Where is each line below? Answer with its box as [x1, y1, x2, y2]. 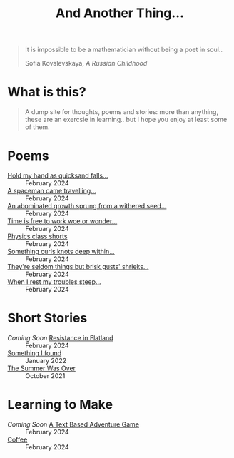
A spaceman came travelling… [7, 187, 96, 195]
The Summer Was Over [7, 364, 76, 372]
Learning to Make [7, 397, 113, 413]
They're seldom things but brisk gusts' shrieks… [7, 263, 149, 271]
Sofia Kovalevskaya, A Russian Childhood [24, 59, 148, 68]
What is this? [7, 84, 87, 101]
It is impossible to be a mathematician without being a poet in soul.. [24, 45, 223, 54]
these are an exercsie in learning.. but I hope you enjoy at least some [24, 116, 228, 124]
